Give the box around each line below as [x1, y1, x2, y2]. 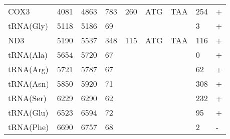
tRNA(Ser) [8, 92, 47, 104]
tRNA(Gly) [8, 20, 48, 31]
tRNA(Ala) [8, 49, 48, 60]
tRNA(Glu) [8, 107, 49, 118]
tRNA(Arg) [8, 63, 49, 75]
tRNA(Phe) [8, 121, 49, 133]
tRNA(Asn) [8, 78, 49, 89]
